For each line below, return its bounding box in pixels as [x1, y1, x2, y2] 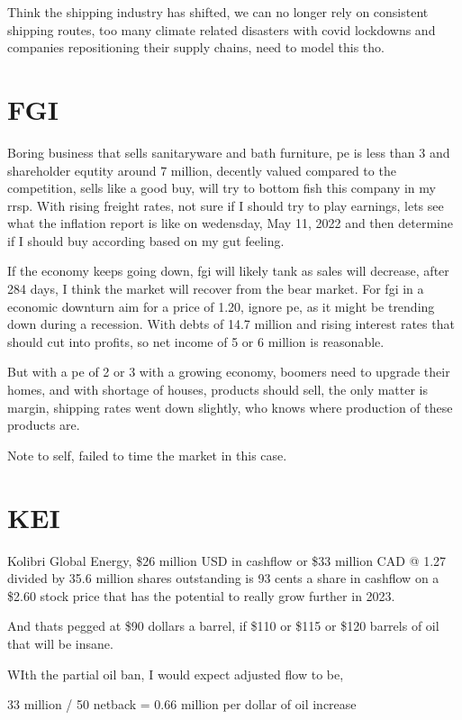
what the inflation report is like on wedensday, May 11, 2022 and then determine [7, 214, 453, 232]
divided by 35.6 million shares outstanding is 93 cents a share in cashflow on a [7, 569, 439, 588]
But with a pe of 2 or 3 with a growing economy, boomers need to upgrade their [7, 362, 450, 381]
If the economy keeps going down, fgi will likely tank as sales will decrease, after [7, 261, 449, 280]
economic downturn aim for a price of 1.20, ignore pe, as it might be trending [7, 296, 435, 315]
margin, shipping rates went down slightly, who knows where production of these [7, 397, 453, 416]
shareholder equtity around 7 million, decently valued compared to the [7, 160, 396, 179]
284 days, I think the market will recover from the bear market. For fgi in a [7, 279, 424, 298]
